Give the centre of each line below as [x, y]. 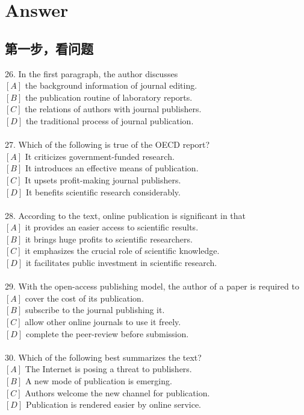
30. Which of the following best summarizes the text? [103, 357]
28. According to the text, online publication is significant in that [126, 215]
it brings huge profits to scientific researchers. [109, 239]
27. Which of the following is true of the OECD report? [107, 144]
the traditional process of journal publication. [110, 120]
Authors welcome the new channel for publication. [117, 392]
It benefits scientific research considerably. [103, 192]
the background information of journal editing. [111, 85]
